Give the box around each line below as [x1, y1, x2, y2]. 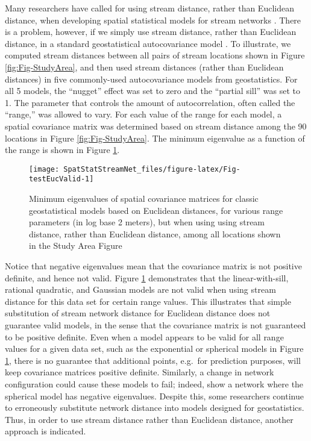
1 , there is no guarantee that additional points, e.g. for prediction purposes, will [5, 354, 301, 366]
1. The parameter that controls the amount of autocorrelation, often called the [5, 96, 295, 108]
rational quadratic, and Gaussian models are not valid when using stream [5, 283, 276, 296]
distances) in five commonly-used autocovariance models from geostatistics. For [5, 72, 298, 85]
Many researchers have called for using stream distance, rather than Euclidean [5, 2, 294, 14]
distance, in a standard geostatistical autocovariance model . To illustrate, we [5, 37, 291, 49]
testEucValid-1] [29, 175, 94, 184]
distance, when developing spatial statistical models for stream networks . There [5, 13, 301, 26]
